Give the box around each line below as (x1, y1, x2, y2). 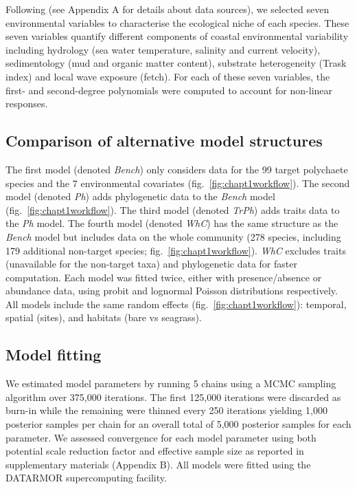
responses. (5, 96, 48, 111)
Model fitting (5, 344, 102, 365)
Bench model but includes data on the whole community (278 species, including (5, 229, 341, 243)
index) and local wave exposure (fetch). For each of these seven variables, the (5, 69, 330, 83)
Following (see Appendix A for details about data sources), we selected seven (5, 2, 330, 16)
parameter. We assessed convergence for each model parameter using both (5, 430, 316, 444)
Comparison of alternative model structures (5, 130, 323, 151)
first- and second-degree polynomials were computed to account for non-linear (5, 83, 333, 97)
